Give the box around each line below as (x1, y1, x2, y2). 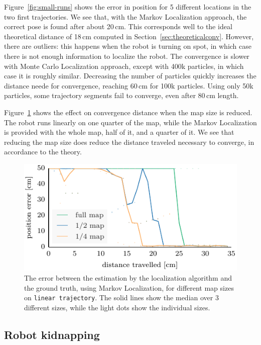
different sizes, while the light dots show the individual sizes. (24, 302, 210, 312)
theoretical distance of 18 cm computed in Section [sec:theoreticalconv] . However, (4, 31, 254, 41)
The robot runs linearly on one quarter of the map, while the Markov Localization (4, 117, 257, 127)
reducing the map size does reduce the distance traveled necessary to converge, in (4, 136, 254, 147)
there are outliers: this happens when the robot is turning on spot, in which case (4, 41, 252, 51)
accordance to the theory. (4, 146, 82, 157)
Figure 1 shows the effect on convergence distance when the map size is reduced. (4, 107, 252, 117)
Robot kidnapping (4, 326, 100, 342)
